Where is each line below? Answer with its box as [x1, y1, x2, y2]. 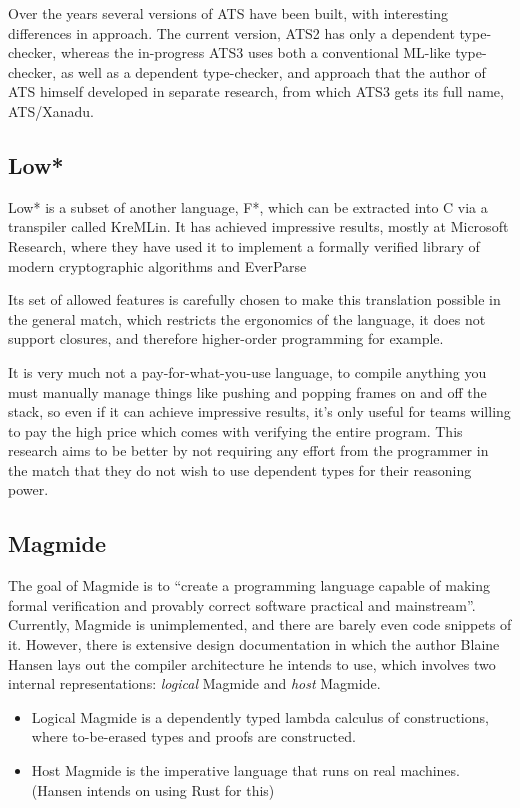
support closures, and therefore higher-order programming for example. [8, 328, 444, 349]
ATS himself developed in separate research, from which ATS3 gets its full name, [8, 81, 504, 102]
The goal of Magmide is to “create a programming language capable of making [8, 575, 491, 596]
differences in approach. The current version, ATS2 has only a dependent [8, 22, 455, 43]
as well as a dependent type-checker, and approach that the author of [60, 61, 486, 82]
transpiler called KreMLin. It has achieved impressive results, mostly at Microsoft [8, 216, 509, 237]
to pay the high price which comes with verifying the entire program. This [8, 420, 463, 441]
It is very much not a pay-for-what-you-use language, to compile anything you [8, 361, 487, 382]
